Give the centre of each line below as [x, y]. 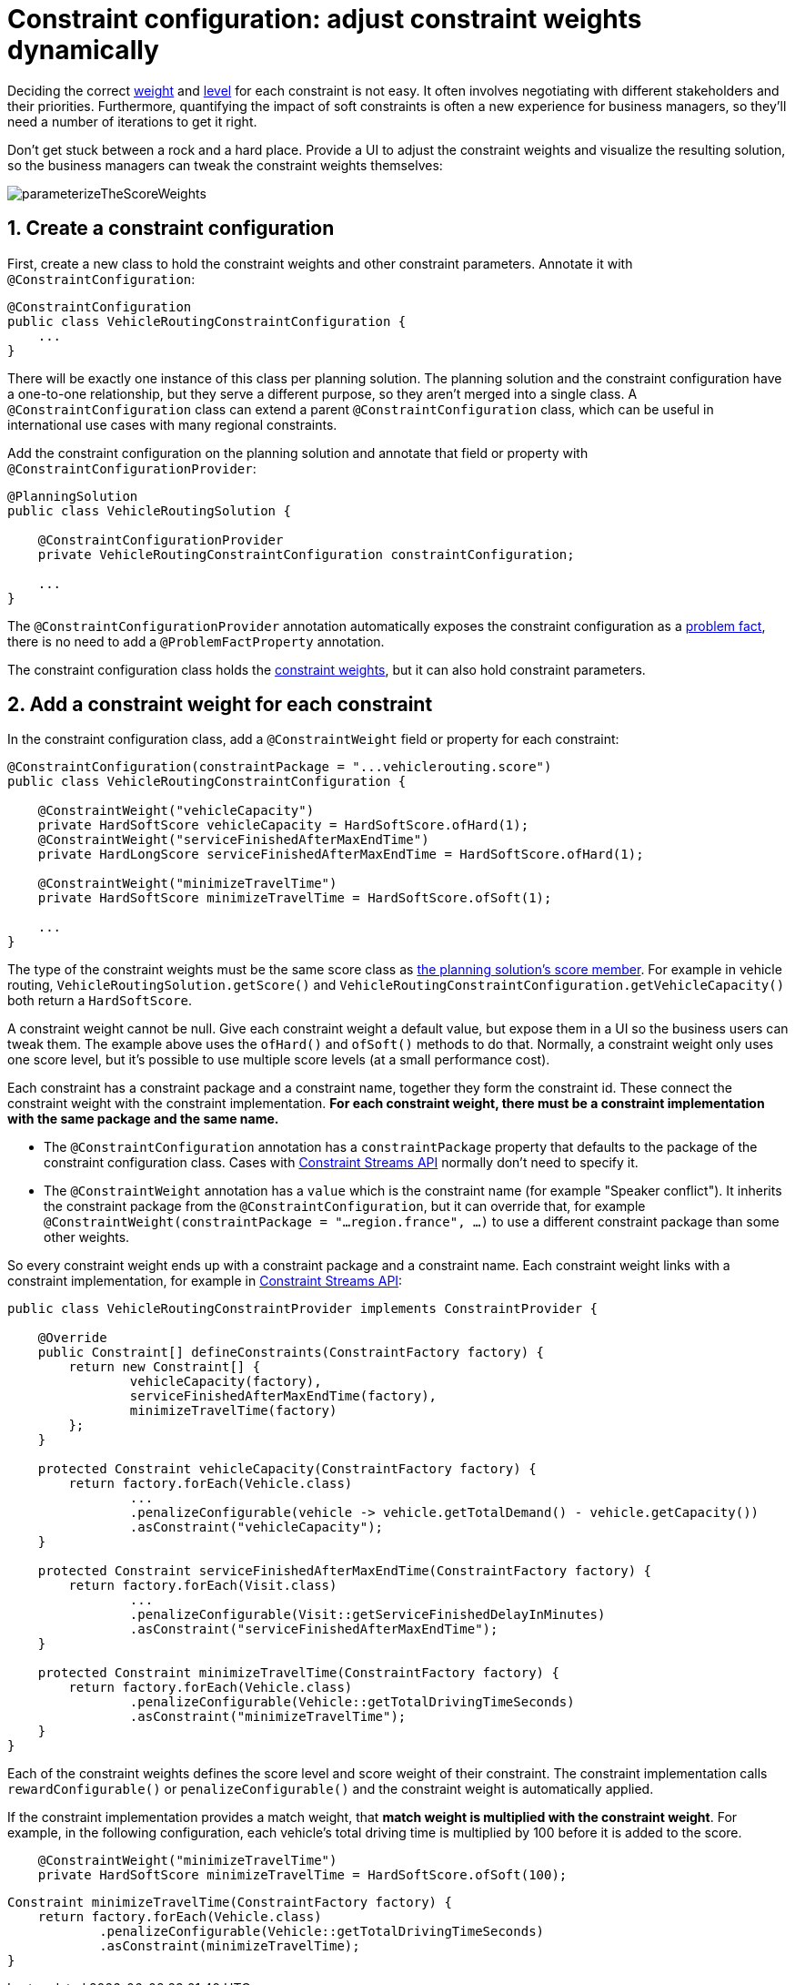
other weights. [87, 1237]
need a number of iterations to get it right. [132, 121]
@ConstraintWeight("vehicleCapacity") [176, 811]
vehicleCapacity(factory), [226, 1382]
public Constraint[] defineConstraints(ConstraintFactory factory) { [291, 1353]
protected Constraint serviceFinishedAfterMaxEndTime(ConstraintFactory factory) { [345, 1571]
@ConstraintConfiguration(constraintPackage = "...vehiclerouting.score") [280, 767]
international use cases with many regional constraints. [172, 424]
